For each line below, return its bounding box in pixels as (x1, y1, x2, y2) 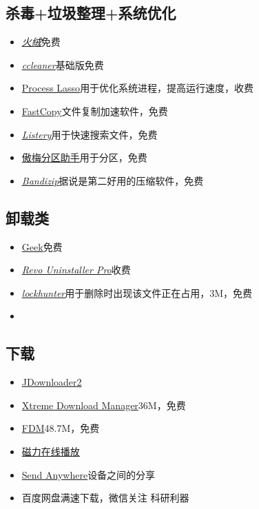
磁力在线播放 (21, 444, 80, 458)
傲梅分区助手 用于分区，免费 (21, 150, 147, 165)
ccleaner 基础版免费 (21, 57, 104, 72)
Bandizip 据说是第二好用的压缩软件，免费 (21, 173, 204, 187)
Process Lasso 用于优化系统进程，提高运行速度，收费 (21, 81, 254, 95)
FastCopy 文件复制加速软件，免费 (21, 103, 168, 118)
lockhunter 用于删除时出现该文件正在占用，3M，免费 (21, 285, 253, 300)
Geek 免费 (21, 239, 63, 253)
